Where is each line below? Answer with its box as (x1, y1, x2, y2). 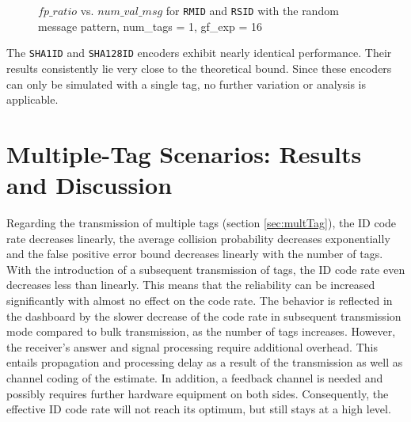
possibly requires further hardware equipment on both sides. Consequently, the (6, 385, 389, 401)
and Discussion (6, 169, 173, 201)
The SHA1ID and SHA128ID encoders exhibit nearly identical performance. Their (6, 44, 392, 61)
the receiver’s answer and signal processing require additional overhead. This (6, 338, 378, 355)
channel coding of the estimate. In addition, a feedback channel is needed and (6, 369, 383, 386)
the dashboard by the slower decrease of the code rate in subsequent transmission (6, 307, 401, 324)
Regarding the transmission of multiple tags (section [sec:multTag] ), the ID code (6, 215, 397, 230)
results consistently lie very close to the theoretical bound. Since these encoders (6, 59, 392, 76)
